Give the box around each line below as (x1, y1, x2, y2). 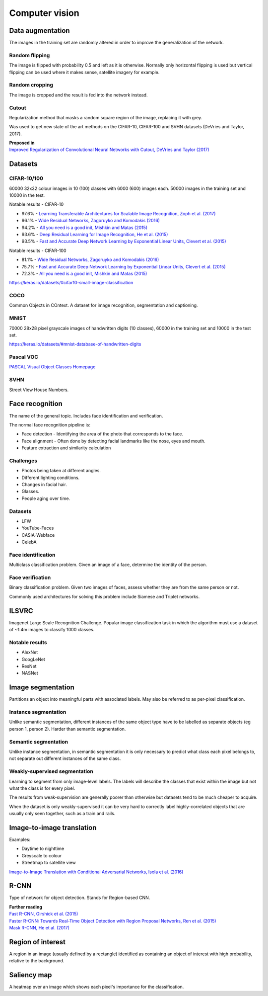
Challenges (9, 457, 37, 464)
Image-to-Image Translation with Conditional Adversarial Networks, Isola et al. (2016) (9, 869, 184, 875)
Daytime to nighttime (21, 845, 65, 852)
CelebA (21, 539, 37, 545)
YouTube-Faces (21, 525, 54, 531)
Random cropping (9, 82, 53, 88)
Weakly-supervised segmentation (9, 768, 94, 775)
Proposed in (9, 140, 35, 146)
